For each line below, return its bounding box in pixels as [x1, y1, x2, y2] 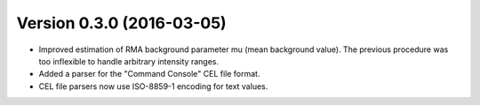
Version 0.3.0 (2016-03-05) [16, 13, 227, 33]
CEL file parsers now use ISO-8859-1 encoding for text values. [38, 80, 268, 92]
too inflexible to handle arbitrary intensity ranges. [38, 56, 220, 66]
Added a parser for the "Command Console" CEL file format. [38, 69, 260, 79]
